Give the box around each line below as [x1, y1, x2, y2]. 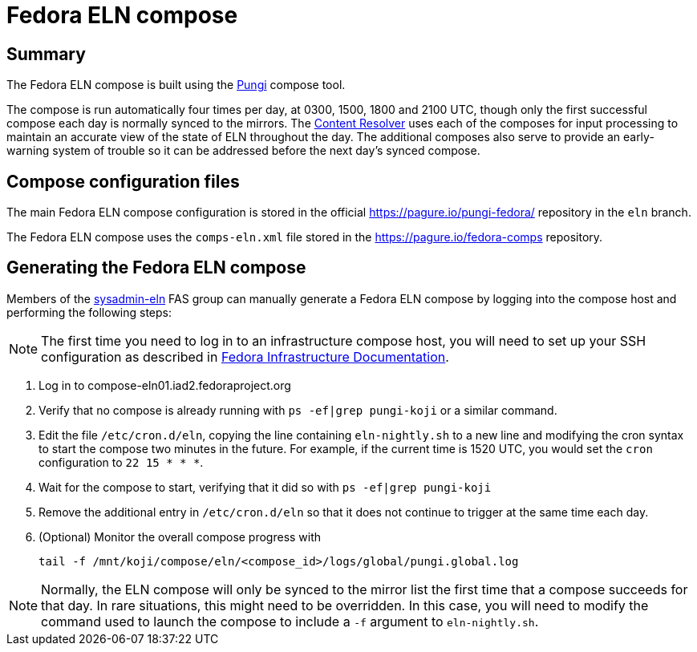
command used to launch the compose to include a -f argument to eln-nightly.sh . [41, 613, 539, 630]
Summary [6, 43, 86, 64]
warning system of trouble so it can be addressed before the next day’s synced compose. [6, 144, 480, 158]
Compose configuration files [6, 171, 240, 192]
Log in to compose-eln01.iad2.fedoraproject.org [38, 378, 291, 392]
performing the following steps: [6, 305, 172, 319]
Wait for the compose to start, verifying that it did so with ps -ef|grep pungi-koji [38, 480, 492, 494]
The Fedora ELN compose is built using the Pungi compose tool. [6, 78, 346, 92]
